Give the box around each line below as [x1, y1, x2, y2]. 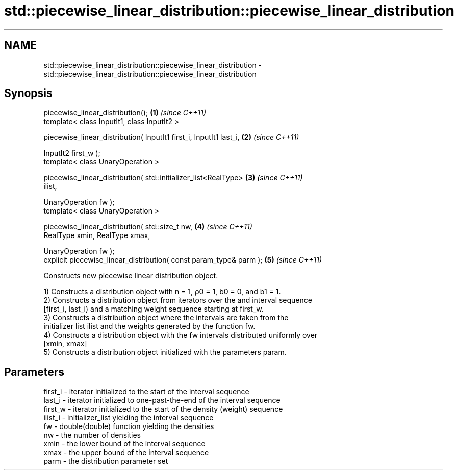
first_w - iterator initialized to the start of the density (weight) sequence [43, 405, 283, 414]
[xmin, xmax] [43, 339, 87, 348]
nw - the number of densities [43, 431, 141, 440]
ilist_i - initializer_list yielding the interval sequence [43, 413, 214, 422]
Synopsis [4, 87, 53, 100]
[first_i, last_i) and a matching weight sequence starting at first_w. [43, 304, 264, 314]
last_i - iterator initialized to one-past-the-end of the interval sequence [43, 396, 281, 405]
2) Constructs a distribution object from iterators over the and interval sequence [43, 296, 312, 305]
